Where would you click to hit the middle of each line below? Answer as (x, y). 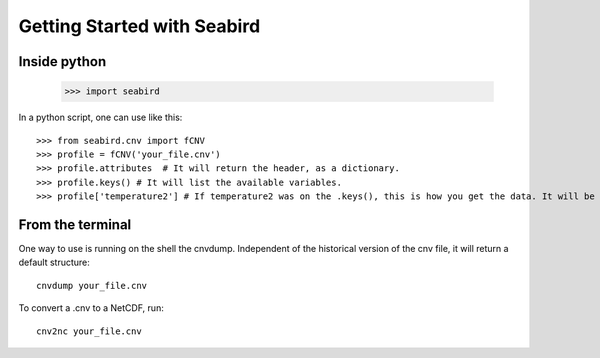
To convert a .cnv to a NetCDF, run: (91, 308)
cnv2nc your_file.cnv (89, 331)
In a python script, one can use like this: (100, 117)
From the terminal (75, 224)
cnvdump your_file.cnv (92, 285)
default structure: (54, 262)
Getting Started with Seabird (139, 26)
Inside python (62, 61)
